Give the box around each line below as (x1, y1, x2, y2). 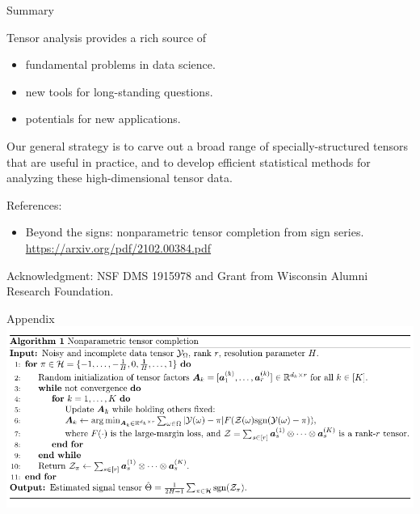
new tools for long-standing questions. (25, 83, 213, 100)
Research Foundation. (6, 282, 114, 299)
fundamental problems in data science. (25, 56, 216, 73)
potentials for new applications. (25, 110, 181, 127)
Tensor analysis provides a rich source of (6, 28, 207, 45)
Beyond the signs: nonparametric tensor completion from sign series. (25, 223, 364, 240)
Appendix (6, 309, 55, 326)
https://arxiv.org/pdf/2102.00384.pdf (25, 239, 212, 256)
